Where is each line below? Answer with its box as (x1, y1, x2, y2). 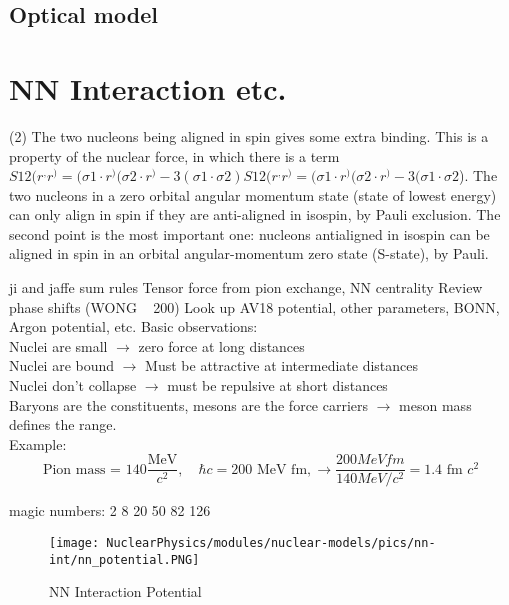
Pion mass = (42, 462, 121, 477)
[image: (49, 536, 100, 551)
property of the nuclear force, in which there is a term (9, 145, 340, 166)
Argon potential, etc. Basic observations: (9, 316, 258, 337)
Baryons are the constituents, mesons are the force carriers (9, 394, 369, 415)
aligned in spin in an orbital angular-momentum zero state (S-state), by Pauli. (9, 243, 489, 264)
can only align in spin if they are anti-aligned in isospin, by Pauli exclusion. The (9, 204, 501, 225)
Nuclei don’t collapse (9, 375, 137, 396)
